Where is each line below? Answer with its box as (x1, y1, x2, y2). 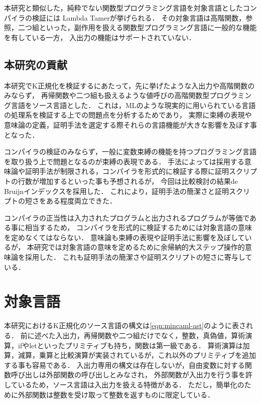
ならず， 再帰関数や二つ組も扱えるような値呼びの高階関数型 (11, 90, 210, 100)
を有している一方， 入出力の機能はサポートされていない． (4, 32, 196, 42)
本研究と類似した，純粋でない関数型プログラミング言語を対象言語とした (4, 3, 243, 13)
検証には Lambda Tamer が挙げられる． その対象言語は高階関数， (32, 12, 246, 23)
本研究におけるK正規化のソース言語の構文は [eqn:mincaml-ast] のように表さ (4, 320, 246, 331)
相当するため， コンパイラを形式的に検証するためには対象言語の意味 (25, 222, 252, 233)
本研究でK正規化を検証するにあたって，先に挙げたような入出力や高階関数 (4, 80, 248, 90)
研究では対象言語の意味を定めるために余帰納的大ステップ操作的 (34, 242, 245, 252)
